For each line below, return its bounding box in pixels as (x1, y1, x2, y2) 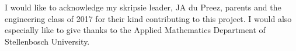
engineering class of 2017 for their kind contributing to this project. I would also (5, 12, 292, 24)
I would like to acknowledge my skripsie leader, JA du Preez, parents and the (5, 1, 281, 13)
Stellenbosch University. (5, 35, 90, 47)
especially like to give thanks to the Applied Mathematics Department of (5, 24, 266, 36)
